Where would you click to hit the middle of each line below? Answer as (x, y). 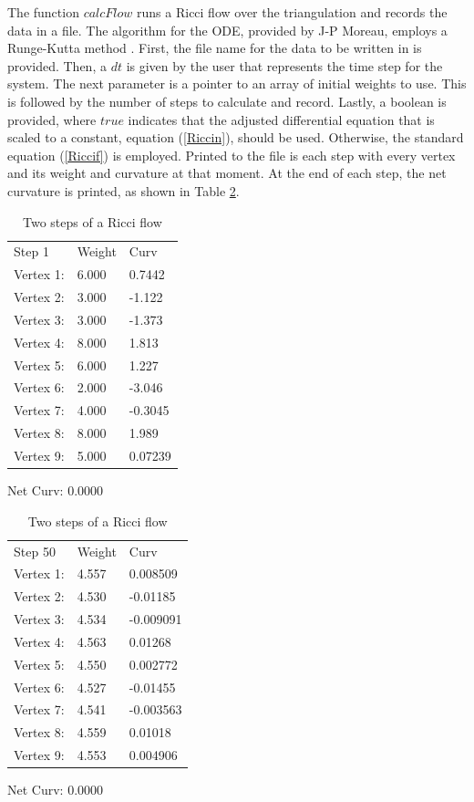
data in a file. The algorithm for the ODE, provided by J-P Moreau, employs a (227, 30)
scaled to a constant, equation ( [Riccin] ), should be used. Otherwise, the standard (236, 137)
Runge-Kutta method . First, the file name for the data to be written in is (215, 48)
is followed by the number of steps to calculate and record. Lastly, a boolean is (227, 101)
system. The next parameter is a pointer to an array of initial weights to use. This (237, 83)
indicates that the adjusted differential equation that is (281, 119)
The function (43, 12)
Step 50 (35, 551)
